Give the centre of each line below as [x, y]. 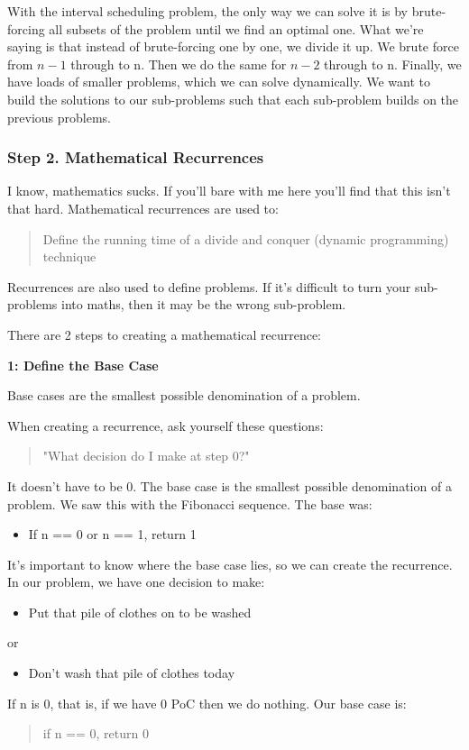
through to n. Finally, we [393, 64]
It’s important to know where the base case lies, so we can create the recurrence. [230, 564]
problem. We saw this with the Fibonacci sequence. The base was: [190, 503]
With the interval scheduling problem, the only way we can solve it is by [208, 11]
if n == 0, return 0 [96, 733]
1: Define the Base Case [83, 365]
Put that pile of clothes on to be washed [140, 612]
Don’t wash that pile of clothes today [132, 673]
